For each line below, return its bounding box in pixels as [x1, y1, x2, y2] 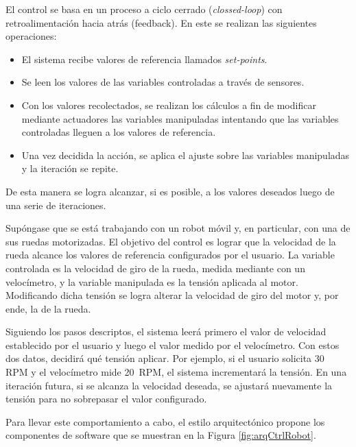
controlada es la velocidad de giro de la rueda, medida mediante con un [5, 261, 305, 275]
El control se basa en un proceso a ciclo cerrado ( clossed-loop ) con [5, 2, 283, 16]
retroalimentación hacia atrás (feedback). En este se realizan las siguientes [5, 15, 317, 29]
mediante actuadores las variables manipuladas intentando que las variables [21, 111, 339, 125]
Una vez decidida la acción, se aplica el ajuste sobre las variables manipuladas [21, 147, 350, 162]
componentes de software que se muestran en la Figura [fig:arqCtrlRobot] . [5, 428, 316, 442]
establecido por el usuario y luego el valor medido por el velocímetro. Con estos [5, 337, 340, 352]
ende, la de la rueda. [5, 301, 91, 315]
